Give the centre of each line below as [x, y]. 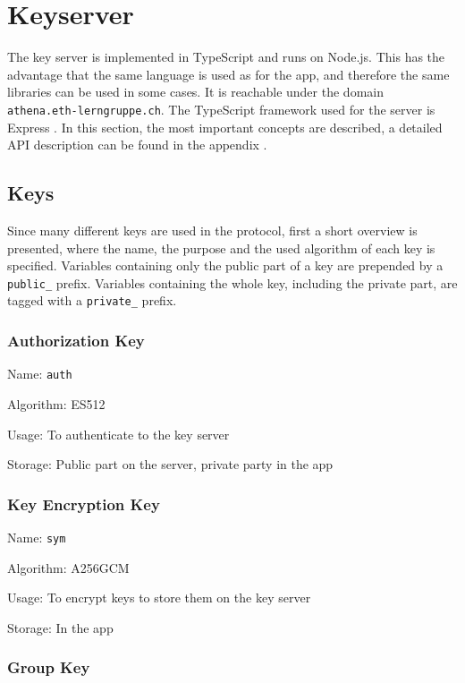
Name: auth [40, 374]
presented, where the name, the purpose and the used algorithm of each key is [221, 248]
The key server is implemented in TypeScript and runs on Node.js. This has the [226, 57]
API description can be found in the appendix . [137, 145]
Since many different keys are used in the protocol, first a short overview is [212, 230]
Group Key [49, 667]
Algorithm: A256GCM [68, 567]
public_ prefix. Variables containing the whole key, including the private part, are [232, 282]
